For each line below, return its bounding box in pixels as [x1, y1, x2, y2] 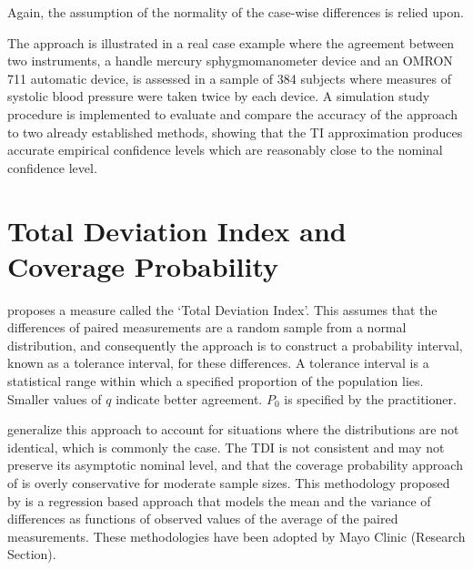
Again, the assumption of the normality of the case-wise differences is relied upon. [7, 3, 464, 21]
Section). [7, 545, 56, 564]
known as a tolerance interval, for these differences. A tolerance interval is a [7, 353, 429, 372]
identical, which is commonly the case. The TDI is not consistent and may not [7, 437, 445, 456]
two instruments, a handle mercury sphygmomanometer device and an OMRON [7, 51, 453, 70]
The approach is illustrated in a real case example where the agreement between [7, 33, 455, 52]
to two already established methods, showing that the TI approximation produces [7, 122, 463, 141]
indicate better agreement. [116, 389, 263, 408]
